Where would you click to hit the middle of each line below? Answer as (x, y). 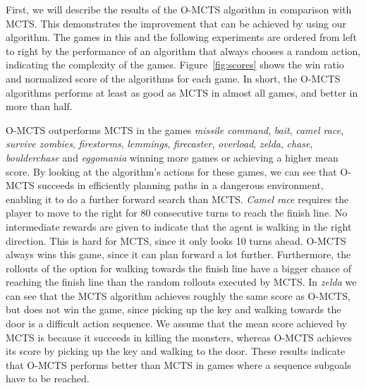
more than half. (39, 106)
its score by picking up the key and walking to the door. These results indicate (176, 351)
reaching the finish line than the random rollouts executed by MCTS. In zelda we (181, 282)
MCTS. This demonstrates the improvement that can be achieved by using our (176, 23)
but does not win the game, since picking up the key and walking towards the (173, 309)
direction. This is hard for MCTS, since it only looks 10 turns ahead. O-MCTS (176, 240)
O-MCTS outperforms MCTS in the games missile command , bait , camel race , (175, 129)
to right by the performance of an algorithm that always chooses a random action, (183, 50)
